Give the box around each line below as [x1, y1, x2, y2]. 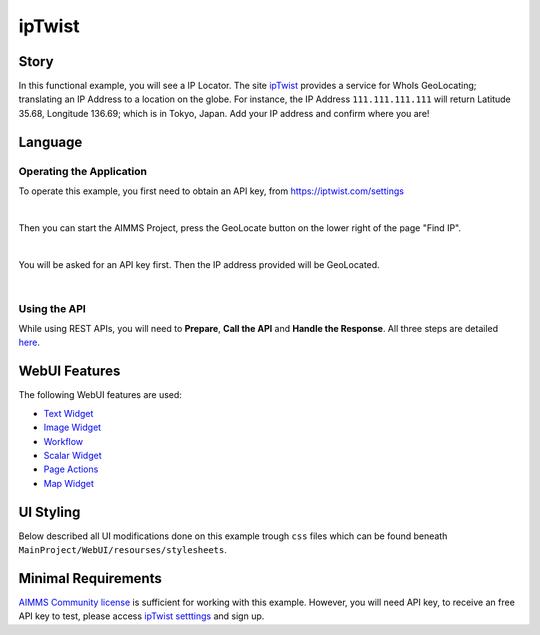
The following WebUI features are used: [18, 389, 182, 401]
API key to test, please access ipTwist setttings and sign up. [18, 610, 265, 622]
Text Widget [43, 407, 94, 419]
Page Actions [43, 463, 99, 475]
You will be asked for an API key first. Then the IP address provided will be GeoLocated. [18, 258, 380, 270]
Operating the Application [18, 164, 147, 178]
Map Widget [43, 477, 95, 489]
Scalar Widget [43, 449, 102, 461]
